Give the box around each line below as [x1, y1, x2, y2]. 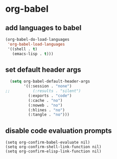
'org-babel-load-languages [7, 41, 65, 47]
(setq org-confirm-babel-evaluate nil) [5, 140, 90, 145]
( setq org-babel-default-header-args [10, 79, 90, 84]
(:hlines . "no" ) [28, 107, 65, 112]
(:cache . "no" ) [28, 98, 63, 103]
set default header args [5, 65, 82, 74]
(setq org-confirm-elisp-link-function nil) [5, 149, 102, 154]
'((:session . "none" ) [24, 84, 72, 89]
